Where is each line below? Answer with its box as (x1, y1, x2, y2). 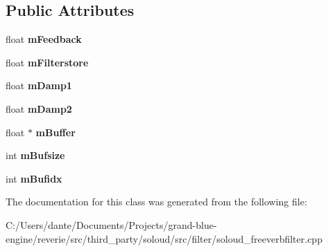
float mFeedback (6, 32, 82, 46)
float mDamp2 (6, 101, 72, 115)
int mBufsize (6, 148, 65, 162)
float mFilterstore (6, 55, 89, 69)
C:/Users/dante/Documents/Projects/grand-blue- (6, 217, 217, 232)
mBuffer (35, 124, 76, 139)
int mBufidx (6, 171, 62, 185)
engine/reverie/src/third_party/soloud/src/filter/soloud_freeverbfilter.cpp (6, 231, 322, 245)
